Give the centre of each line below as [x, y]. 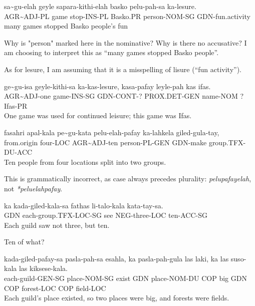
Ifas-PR [16, 105]
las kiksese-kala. [43, 268]
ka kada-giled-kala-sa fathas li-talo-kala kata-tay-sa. [84, 205]
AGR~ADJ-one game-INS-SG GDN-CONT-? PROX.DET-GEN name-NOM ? [124, 96]
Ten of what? [24, 242]
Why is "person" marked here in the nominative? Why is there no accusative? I [125, 42]
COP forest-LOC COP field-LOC [55, 288]
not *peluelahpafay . [33, 188]
